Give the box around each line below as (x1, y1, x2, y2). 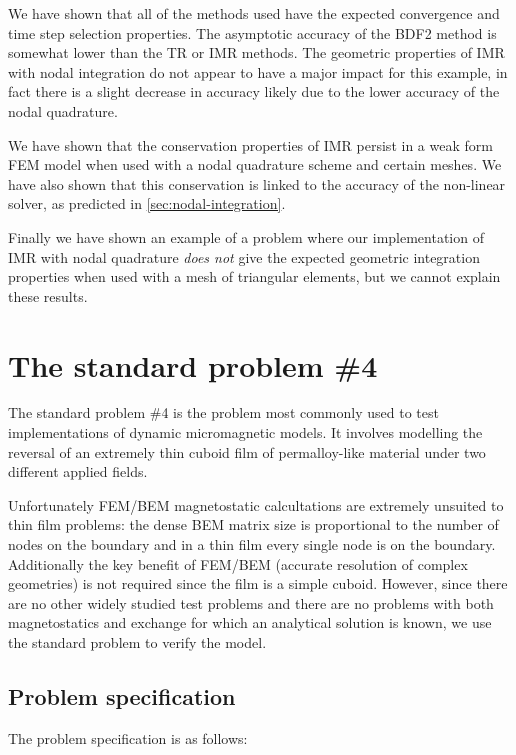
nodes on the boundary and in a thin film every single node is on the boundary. (8, 534, 496, 554)
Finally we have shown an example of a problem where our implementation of (8, 226, 484, 247)
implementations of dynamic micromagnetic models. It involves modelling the (8, 422, 483, 443)
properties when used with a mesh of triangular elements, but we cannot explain (8, 266, 501, 287)
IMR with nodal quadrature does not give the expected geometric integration (8, 246, 480, 267)
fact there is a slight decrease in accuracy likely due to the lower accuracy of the (8, 81, 500, 102)
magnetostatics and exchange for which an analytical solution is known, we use (8, 612, 492, 633)
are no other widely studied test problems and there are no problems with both (8, 592, 494, 613)
